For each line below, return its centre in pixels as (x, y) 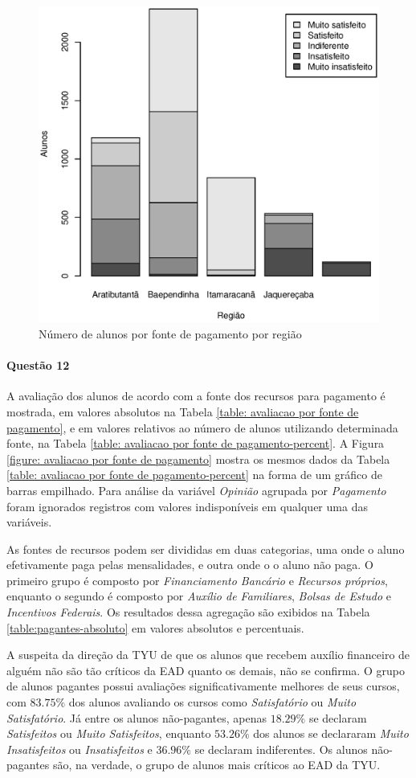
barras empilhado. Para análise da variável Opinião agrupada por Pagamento (196, 490)
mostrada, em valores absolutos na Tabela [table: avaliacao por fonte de (183, 411)
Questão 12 (38, 365)
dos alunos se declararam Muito (331, 733)
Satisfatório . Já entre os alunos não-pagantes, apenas (137, 717)
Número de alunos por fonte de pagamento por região (170, 333)
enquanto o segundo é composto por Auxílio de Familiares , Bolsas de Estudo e (199, 596)
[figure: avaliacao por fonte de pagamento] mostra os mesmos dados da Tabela (198, 459)
